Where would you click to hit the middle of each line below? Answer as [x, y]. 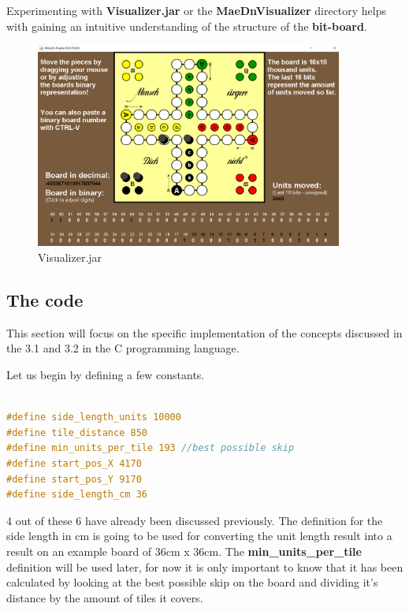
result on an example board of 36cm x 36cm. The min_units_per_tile [184, 551]
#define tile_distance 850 [77, 432]
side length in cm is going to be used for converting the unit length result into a [199, 536]
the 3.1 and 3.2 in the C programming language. [123, 348]
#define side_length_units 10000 [94, 417]
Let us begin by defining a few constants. [106, 375]
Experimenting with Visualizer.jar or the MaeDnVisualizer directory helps [197, 10]
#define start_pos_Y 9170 [74, 479]
